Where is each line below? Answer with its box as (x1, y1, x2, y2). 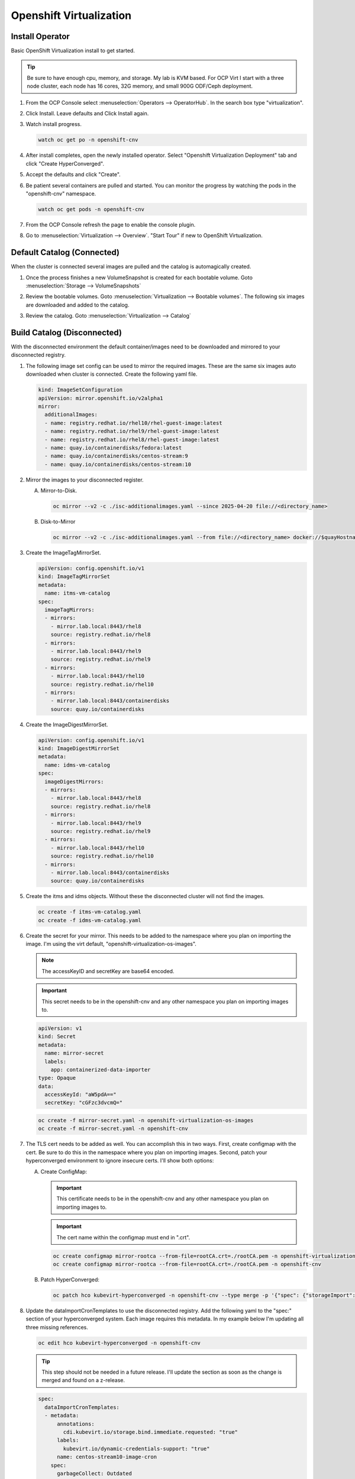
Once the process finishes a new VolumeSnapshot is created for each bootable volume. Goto (25, 274, 253, 281)
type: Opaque (38, 1074, 76, 1081)
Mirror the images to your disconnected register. (25, 476, 144, 483)
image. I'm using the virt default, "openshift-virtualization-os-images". (25, 941, 196, 948)
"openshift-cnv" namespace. (25, 190, 96, 197)
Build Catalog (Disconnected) (11, 327, 122, 337)
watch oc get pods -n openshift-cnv (38, 206, 145, 212)
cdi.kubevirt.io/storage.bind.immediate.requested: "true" (63, 1429, 238, 1435)
